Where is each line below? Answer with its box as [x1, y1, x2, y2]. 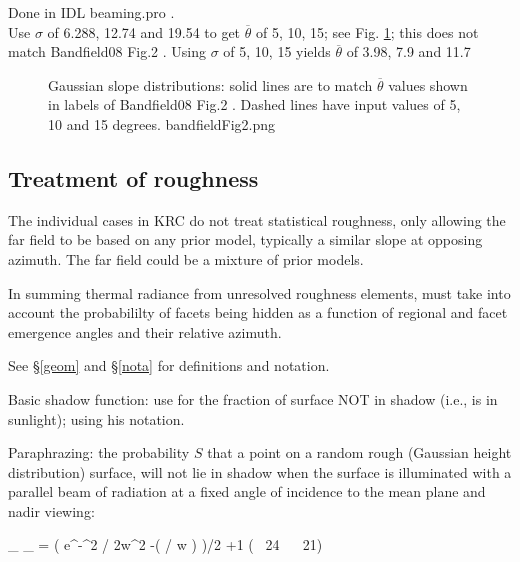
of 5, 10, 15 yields [223, 41, 331, 62]
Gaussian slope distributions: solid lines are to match [48, 74, 373, 95]
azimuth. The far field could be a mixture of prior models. [8, 248, 364, 269]
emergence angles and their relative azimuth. [8, 321, 282, 342]
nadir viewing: [8, 500, 95, 521]
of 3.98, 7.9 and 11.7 [346, 41, 471, 62]
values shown [388, 74, 468, 95]
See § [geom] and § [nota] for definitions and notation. [8, 355, 330, 376]
